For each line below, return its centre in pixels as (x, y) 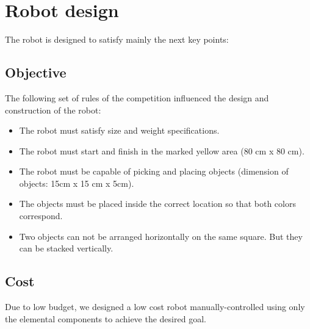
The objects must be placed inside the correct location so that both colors (157, 204)
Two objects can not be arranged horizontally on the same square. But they (161, 236)
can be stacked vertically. (66, 248)
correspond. (41, 216)
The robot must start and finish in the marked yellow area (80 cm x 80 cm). (162, 150)
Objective (36, 72)
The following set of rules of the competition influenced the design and (137, 97)
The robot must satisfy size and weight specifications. (119, 130)
